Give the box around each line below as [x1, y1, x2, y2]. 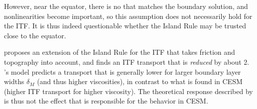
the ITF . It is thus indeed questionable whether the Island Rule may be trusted [4, 20, 246, 31]
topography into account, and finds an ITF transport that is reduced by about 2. [4, 56, 250, 67]
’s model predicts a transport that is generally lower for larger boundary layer [4, 66, 241, 77]
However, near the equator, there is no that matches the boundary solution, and [4, 1, 248, 11]
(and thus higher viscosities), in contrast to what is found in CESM [37, 76, 243, 87]
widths [4, 76, 24, 87]
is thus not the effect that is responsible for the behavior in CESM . [4, 96, 208, 106]
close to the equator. [4, 30, 66, 40]
